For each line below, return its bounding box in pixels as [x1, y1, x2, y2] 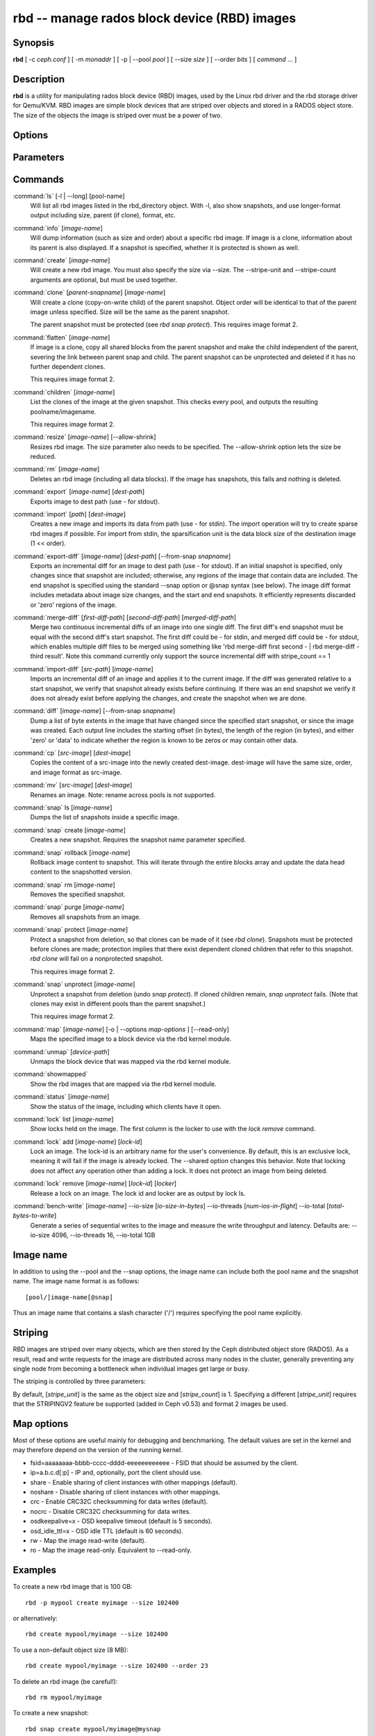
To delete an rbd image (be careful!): [12, 1677, 118, 1685]
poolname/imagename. [30, 407, 97, 416]
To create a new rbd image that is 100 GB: [12, 1583, 133, 1591]
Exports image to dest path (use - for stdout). [30, 497, 160, 506]
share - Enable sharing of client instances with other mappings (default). [30, 1478, 237, 1486]
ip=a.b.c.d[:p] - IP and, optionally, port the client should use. [30, 1469, 203, 1477]
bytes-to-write [12, 1212, 55, 1220]
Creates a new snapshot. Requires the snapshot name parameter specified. [30, 835, 247, 844]
